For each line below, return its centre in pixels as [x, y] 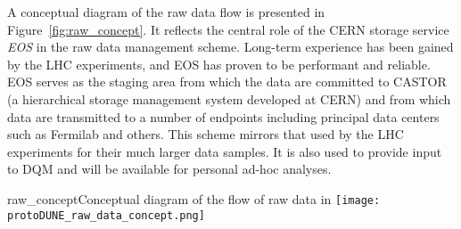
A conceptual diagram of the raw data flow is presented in [166, 12]
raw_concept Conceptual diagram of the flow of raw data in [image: [194, 198]
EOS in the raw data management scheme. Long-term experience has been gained [230, 47]
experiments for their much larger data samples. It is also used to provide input [225, 151]
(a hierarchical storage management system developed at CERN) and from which [229, 98]
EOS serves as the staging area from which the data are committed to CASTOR [227, 82]
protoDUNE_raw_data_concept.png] [106, 215]
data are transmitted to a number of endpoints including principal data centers [223, 116]
